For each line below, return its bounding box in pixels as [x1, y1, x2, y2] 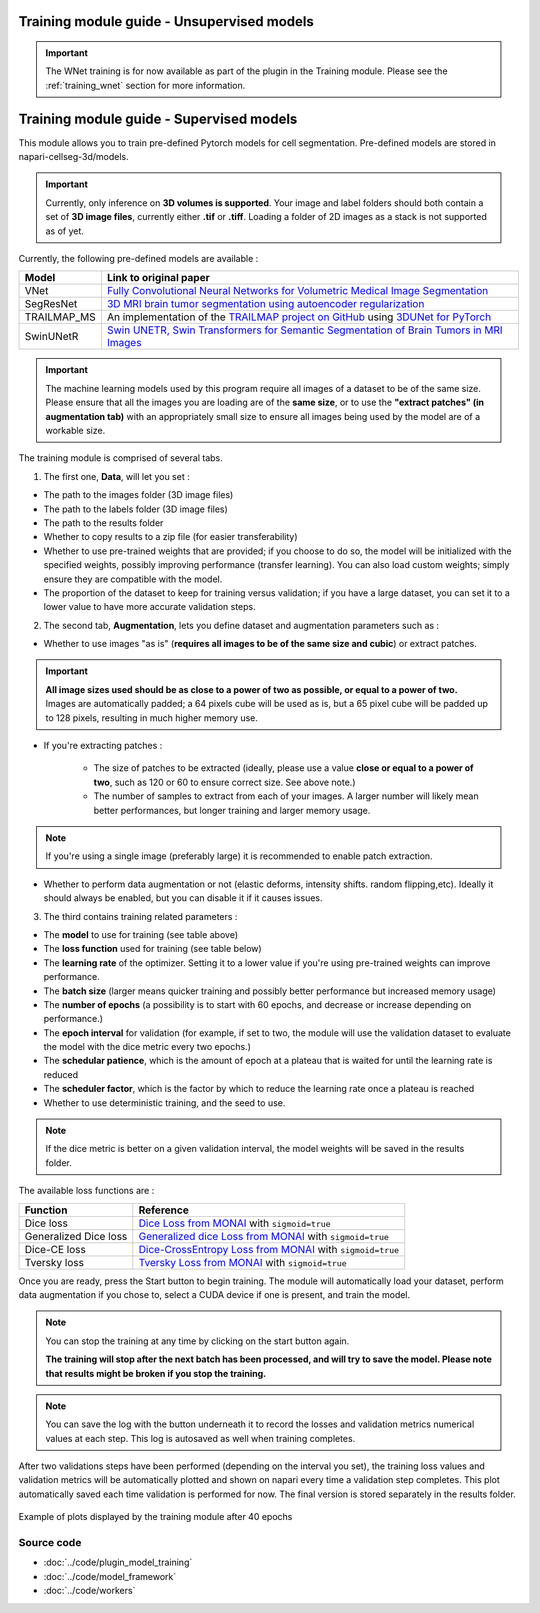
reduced [43, 1068, 79, 1080]
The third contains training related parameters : [43, 910, 238, 922]
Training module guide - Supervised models [18, 110, 298, 127]
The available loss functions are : [18, 1185, 155, 1197]
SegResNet [24, 297, 78, 311]
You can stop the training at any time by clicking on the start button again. [45, 1335, 350, 1347]
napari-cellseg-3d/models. [18, 151, 129, 163]
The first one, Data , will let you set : [43, 470, 190, 482]
